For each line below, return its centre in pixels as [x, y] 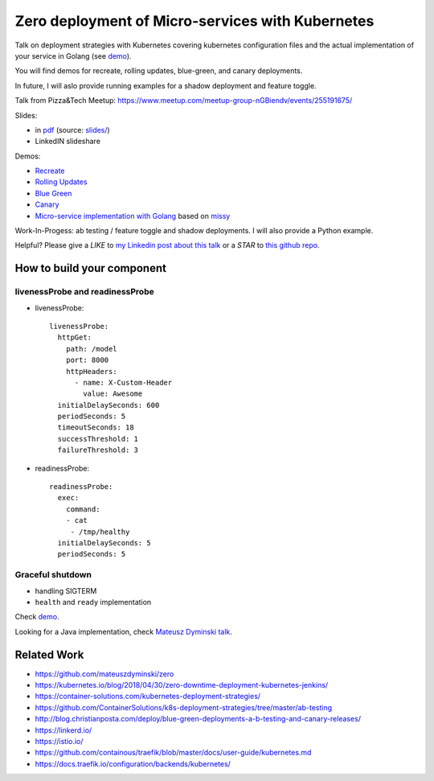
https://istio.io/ [59, 741]
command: [83, 509]
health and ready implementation [93, 602]
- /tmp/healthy [100, 532]
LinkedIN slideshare [68, 142]
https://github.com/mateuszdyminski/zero [104, 674]
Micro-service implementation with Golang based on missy [133, 216]
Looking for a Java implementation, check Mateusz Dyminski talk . [124, 631]
